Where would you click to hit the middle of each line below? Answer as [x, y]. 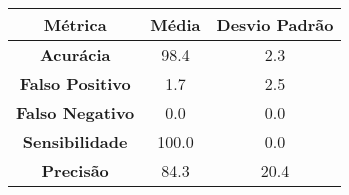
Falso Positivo [75, 83]
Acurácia [75, 54]
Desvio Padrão [275, 24]
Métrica [75, 24]
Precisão [75, 170]
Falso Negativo [75, 112]
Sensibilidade [75, 141]
